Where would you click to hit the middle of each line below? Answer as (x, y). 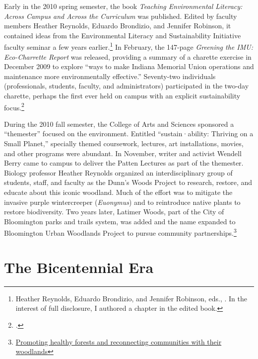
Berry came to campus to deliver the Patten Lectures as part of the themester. (124, 163)
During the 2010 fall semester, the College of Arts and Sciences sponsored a (119, 124)
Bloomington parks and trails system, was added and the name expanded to (120, 221)
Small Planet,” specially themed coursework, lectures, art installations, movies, (124, 143)
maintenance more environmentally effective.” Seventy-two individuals (110, 76)
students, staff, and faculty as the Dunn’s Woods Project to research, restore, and (128, 182)
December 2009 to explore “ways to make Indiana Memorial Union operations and (129, 66)
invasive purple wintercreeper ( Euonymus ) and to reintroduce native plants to (122, 202)
